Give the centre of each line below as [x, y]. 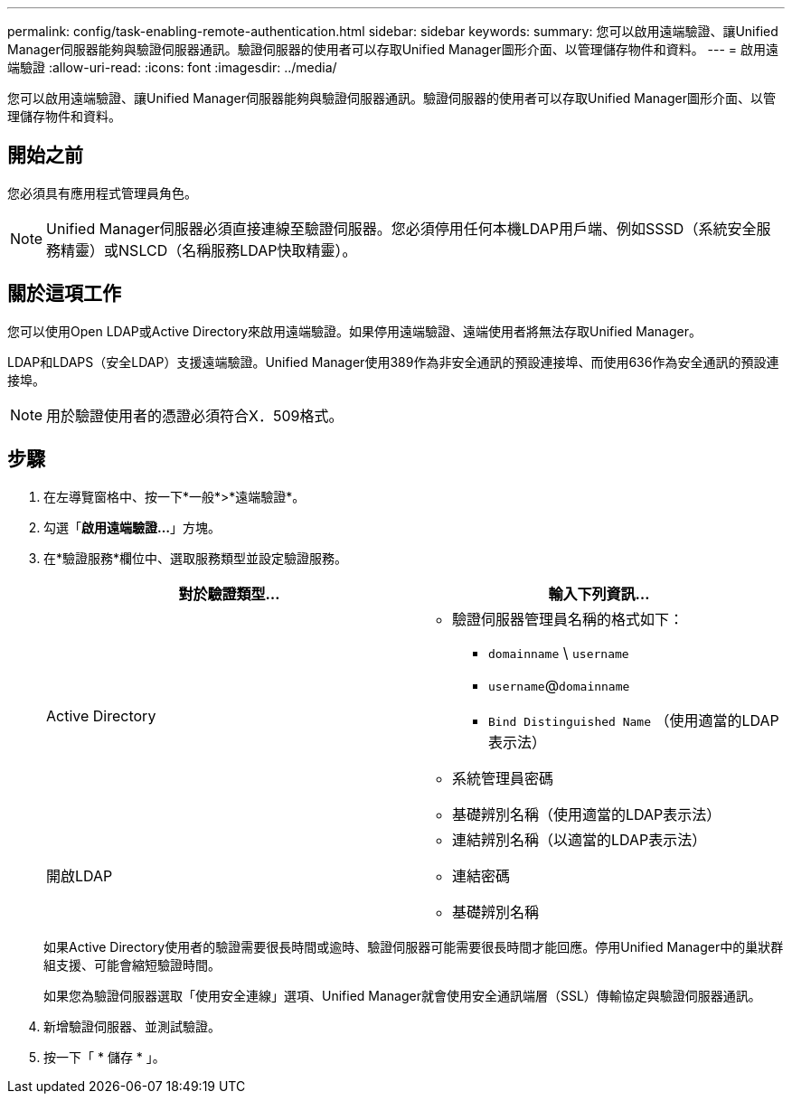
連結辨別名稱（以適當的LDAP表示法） [580, 839]
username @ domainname [559, 685]
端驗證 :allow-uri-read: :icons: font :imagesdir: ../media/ [172, 67]
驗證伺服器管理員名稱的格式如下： [568, 619]
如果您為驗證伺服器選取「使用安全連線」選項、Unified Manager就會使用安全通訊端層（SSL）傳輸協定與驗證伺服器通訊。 [402, 995]
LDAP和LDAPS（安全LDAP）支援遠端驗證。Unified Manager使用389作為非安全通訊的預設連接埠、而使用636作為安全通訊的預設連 [393, 362]
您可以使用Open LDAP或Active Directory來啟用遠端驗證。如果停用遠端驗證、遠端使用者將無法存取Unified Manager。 [354, 331]
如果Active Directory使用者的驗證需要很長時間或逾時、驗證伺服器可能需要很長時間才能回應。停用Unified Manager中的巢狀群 [414, 946]
